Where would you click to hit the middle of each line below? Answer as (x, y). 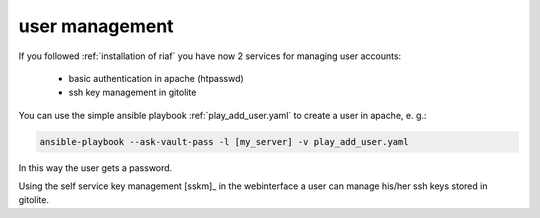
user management (96, 26)
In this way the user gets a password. (95, 167)
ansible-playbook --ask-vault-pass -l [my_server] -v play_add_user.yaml (224, 141)
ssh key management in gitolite (132, 92)
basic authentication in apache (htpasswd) (156, 78)
